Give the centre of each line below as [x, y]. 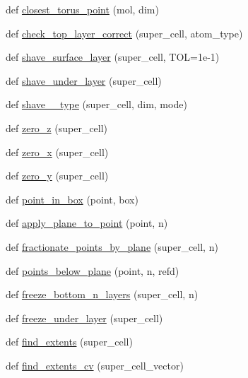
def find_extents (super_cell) [69, 342]
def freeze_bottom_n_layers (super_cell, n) [102, 294]
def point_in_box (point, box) [72, 199]
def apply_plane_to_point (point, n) [87, 223]
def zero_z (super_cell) [57, 128]
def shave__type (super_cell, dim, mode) [96, 104]
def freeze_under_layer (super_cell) [84, 318]
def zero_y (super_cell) [57, 176]
